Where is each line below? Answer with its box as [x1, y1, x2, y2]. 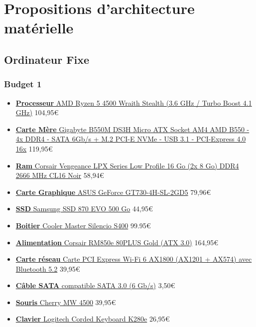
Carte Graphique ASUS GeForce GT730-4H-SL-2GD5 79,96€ [15, 186, 211, 197]
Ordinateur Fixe [4, 51, 89, 67]
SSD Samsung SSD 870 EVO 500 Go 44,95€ [15, 203, 153, 214]
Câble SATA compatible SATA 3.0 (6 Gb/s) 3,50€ [15, 280, 175, 291]
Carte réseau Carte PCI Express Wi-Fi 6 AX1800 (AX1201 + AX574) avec [15, 254, 252, 264]
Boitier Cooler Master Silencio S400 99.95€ [15, 220, 151, 230]
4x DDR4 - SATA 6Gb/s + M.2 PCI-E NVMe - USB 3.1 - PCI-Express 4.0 [15, 134, 246, 144]
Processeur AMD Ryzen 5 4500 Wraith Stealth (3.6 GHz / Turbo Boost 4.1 [15, 97, 252, 108]
